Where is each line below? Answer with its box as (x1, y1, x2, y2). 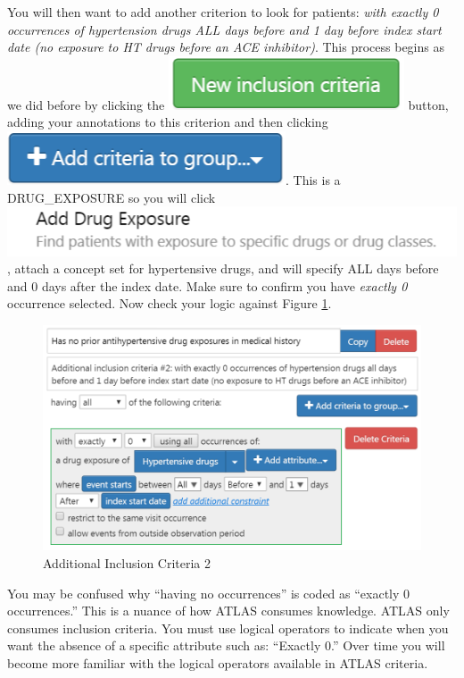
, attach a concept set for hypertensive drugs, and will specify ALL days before (7, 259, 439, 278)
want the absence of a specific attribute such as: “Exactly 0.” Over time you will (7, 636, 445, 655)
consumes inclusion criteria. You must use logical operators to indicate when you (7, 618, 449, 637)
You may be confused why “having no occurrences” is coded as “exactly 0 (7, 583, 410, 602)
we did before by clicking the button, (7, 95, 449, 113)
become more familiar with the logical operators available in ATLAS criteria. (7, 653, 428, 672)
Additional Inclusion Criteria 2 (43, 553, 211, 572)
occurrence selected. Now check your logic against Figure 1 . (7, 294, 332, 313)
